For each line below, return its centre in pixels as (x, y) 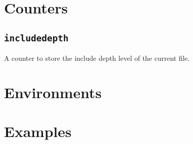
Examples (38, 131)
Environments (53, 92)
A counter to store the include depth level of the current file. (97, 58)
